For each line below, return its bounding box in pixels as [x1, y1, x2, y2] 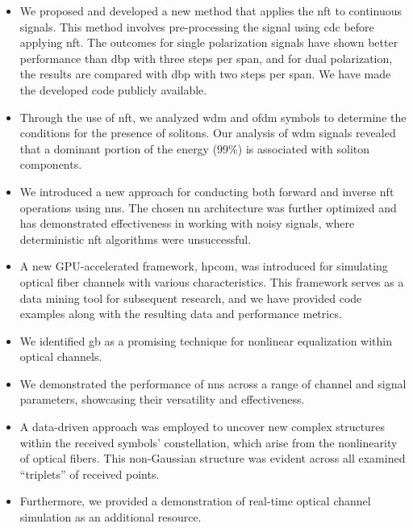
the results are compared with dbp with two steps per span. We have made [19, 65, 391, 82]
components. [19, 156, 82, 173]
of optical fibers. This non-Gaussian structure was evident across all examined [19, 450, 406, 467]
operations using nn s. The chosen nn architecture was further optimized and [19, 199, 397, 216]
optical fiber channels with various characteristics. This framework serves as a [19, 273, 404, 290]
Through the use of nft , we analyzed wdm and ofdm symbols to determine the [19, 108, 407, 125]
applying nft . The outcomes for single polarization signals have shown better [19, 34, 398, 51]
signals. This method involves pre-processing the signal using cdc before [19, 18, 374, 35]
